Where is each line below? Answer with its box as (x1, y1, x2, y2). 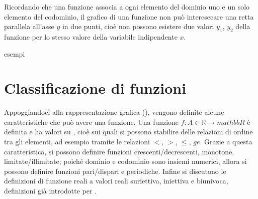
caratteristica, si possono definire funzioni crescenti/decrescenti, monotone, (4, 146, 234, 156)
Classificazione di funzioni (4, 78, 187, 98)
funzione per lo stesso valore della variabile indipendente (4, 31, 178, 42)
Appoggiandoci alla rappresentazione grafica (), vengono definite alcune (4, 107, 224, 117)
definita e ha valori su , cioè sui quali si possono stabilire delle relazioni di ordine (4, 126, 253, 137)
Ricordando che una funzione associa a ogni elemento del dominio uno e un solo (4, 2, 250, 12)
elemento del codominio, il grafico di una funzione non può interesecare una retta (4, 11, 254, 22)
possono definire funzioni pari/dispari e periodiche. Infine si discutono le (4, 165, 226, 176)
